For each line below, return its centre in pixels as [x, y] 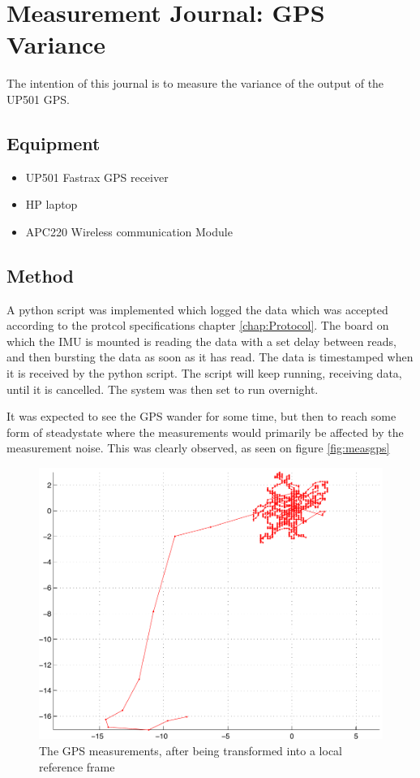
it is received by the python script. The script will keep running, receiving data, [204, 373]
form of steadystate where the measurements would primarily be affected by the [205, 432]
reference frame [77, 766]
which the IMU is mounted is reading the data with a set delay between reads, [202, 341]
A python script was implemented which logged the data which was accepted [197, 309]
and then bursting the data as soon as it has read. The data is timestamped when [210, 357]
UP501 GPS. [38, 99]
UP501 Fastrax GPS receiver [97, 177]
